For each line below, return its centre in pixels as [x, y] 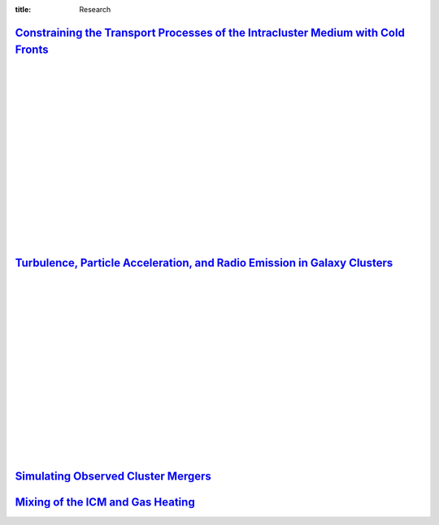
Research [95, 9]
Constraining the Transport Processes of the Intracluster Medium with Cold [210, 33]
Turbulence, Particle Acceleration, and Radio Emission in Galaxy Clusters [204, 263]
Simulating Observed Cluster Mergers [113, 476]
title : [23, 9]
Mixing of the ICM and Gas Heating [105, 502]
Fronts [32, 50]
